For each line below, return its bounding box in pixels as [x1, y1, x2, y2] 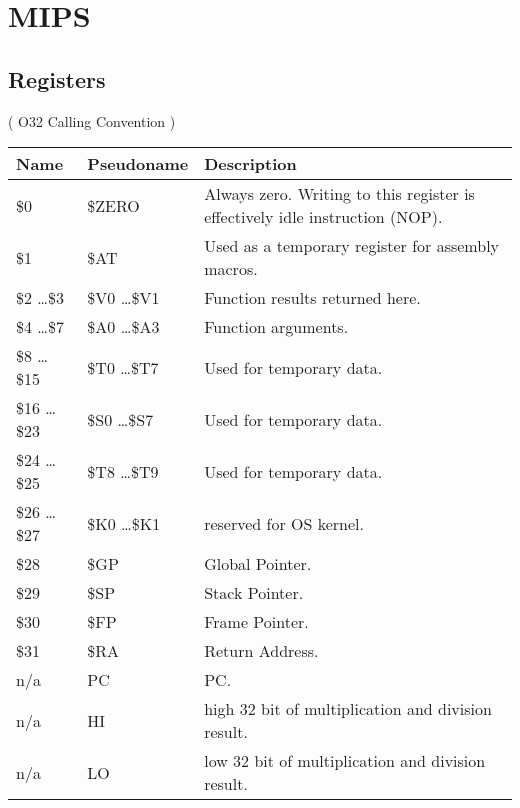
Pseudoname [87, 152, 189, 176]
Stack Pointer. [204, 581, 304, 605]
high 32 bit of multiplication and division [204, 697, 492, 721]
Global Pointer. [204, 552, 312, 576]
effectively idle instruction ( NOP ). [204, 205, 443, 229]
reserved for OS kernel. [204, 511, 365, 535]
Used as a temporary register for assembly [204, 234, 500, 258]
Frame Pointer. [204, 610, 309, 634]
